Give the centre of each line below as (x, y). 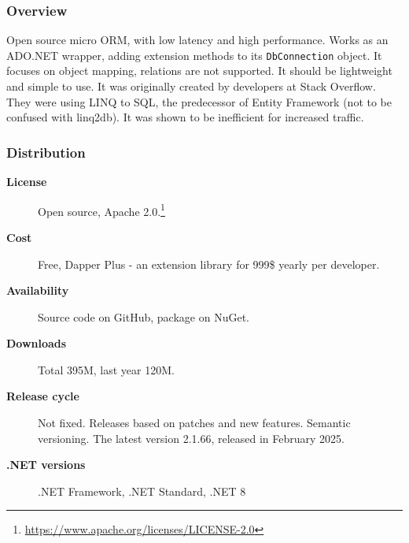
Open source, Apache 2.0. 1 (101, 210)
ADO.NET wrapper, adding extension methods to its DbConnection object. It (194, 55)
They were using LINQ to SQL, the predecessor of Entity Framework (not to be (199, 101)
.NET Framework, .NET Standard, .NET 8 (142, 491)
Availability (38, 290)
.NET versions (46, 465)
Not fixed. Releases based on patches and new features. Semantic (194, 423)
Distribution (46, 152)
